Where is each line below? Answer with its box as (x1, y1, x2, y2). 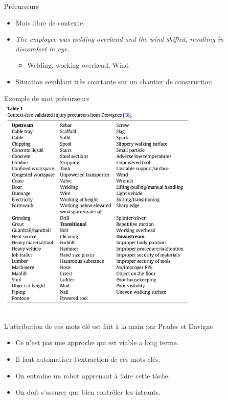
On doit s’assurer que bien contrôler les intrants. (15, 387, 160, 397)
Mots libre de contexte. (15, 17, 85, 27)
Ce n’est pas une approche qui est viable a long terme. (15, 337, 179, 348)
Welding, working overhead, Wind (27, 60, 129, 70)
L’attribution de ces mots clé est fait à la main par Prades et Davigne (4, 321, 213, 331)
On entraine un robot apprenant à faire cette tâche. (15, 370, 170, 380)
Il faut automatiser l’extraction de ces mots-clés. (15, 353, 160, 364)
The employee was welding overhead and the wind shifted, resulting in (15, 34, 224, 44)
